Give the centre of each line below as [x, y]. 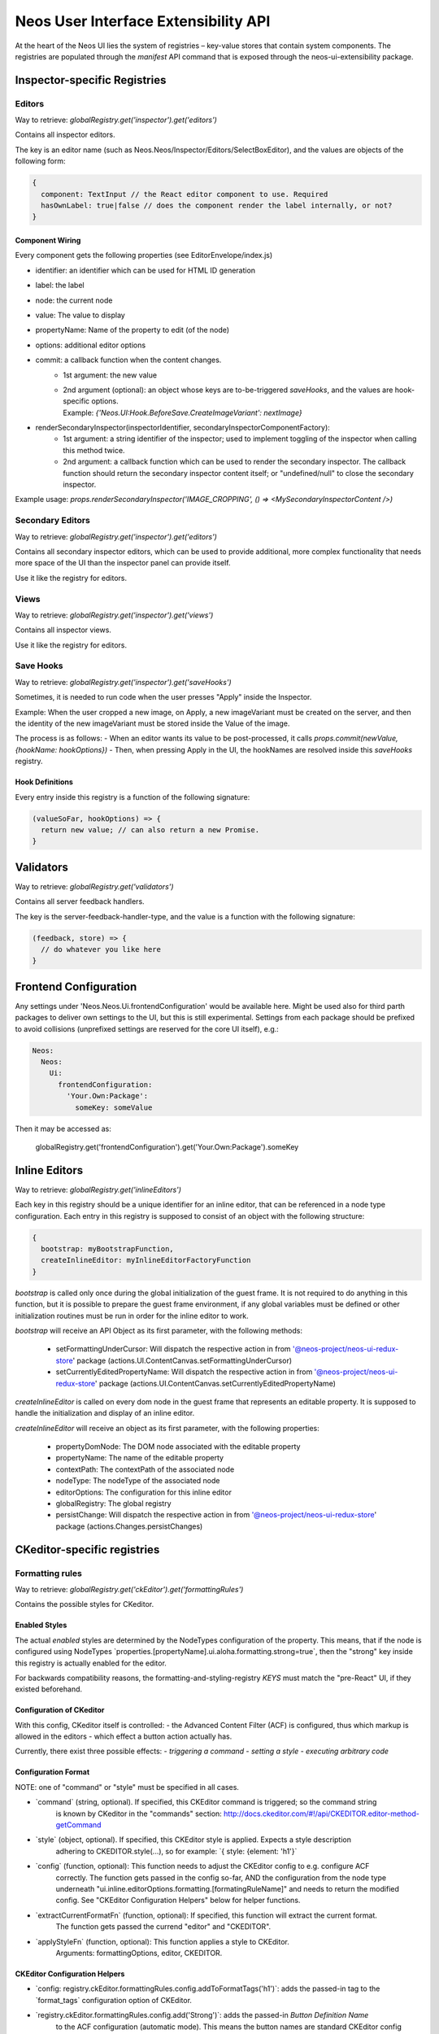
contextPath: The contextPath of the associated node [145, 1469]
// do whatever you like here [101, 949]
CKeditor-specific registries [87, 1550]
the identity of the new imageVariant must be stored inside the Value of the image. [152, 723]
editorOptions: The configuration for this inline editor [143, 1492]
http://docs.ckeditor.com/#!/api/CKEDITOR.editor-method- [322, 1814]
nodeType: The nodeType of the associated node [138, 1481]
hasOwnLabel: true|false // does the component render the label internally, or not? [217, 206]
